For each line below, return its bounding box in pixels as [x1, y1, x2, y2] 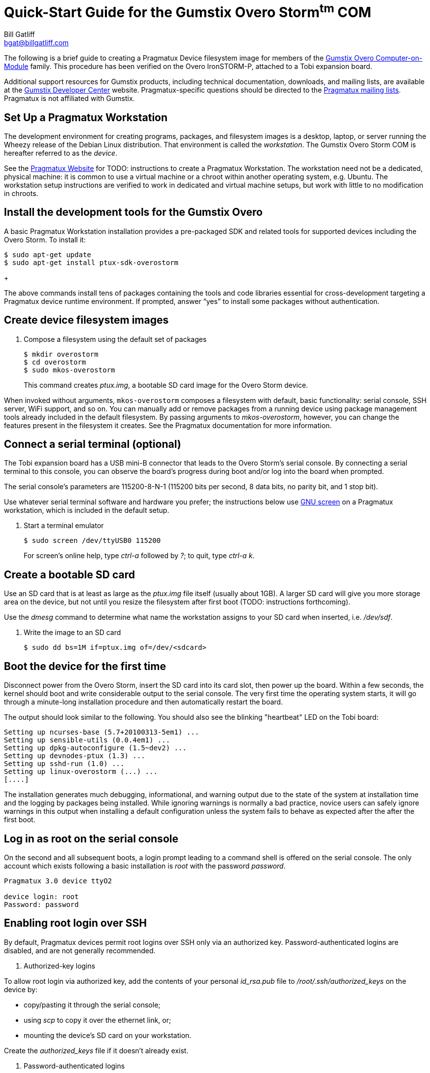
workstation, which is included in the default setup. [4, 506, 169, 515]
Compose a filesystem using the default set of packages [24, 335, 207, 343]
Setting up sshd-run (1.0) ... [4, 760, 125, 768]
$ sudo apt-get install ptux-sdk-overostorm [4, 258, 179, 267]
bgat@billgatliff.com [4, 38, 69, 47]
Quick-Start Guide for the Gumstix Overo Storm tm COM [4, 1, 371, 21]
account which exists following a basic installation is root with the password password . [4, 861, 286, 870]
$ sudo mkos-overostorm [24, 366, 115, 374]
